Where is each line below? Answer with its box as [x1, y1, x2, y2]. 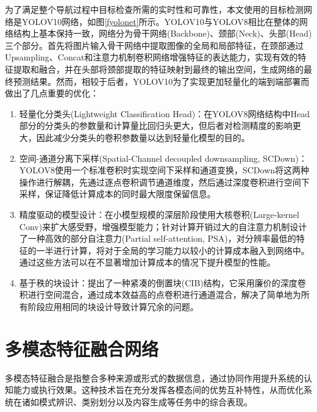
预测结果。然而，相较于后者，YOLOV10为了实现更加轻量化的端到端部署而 [13, 74, 310, 87]
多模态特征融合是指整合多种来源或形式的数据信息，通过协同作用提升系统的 [5, 371, 304, 384]
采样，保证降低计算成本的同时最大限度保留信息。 [19, 187, 216, 200]
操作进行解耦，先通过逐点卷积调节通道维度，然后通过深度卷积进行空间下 [19, 175, 310, 188]
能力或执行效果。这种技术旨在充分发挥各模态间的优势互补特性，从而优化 [13, 383, 304, 396]
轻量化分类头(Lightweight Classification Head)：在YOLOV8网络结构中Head [19, 107, 310, 120]
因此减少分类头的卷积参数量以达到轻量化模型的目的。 [36, 131, 250, 143]
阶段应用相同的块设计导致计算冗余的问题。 [27, 300, 199, 313]
